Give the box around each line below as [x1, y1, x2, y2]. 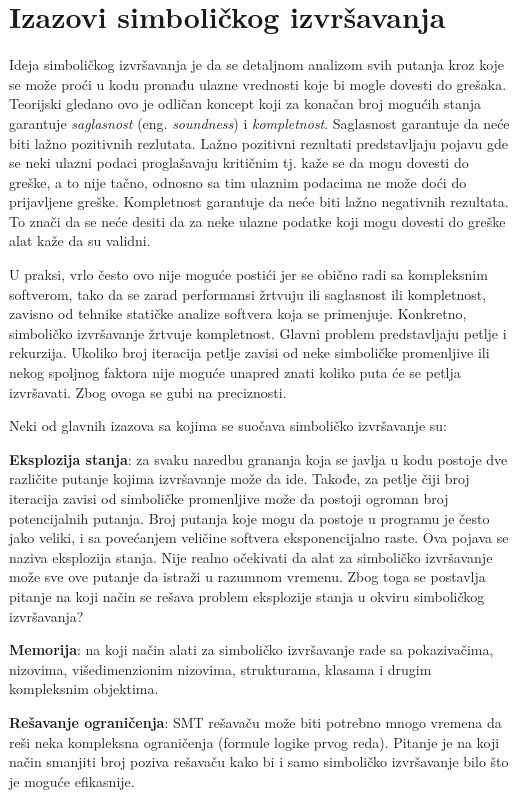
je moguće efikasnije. [9, 770, 135, 791]
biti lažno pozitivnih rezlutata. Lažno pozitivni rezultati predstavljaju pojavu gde [9, 132, 509, 153]
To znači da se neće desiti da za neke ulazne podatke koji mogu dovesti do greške [9, 210, 506, 231]
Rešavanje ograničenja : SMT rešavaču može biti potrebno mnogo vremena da [9, 711, 502, 732]
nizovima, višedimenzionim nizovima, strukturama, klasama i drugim [9, 658, 432, 679]
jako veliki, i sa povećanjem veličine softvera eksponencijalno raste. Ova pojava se [9, 527, 509, 548]
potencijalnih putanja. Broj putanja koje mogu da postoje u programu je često [9, 507, 490, 528]
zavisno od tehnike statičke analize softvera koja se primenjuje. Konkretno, [9, 303, 467, 324]
